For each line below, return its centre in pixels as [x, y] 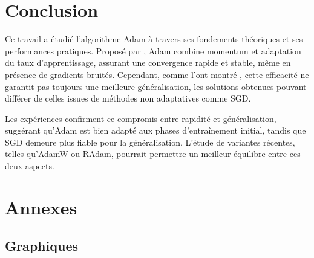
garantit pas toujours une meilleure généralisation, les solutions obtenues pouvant [156, 86]
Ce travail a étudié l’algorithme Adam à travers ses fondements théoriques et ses [154, 39]
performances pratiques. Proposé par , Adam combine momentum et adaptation [153, 50]
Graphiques [41, 246]
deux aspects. [30, 166]
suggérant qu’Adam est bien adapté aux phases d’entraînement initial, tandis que [155, 130]
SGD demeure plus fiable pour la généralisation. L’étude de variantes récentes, [150, 142]
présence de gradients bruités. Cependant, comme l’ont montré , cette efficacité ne [157, 74]
